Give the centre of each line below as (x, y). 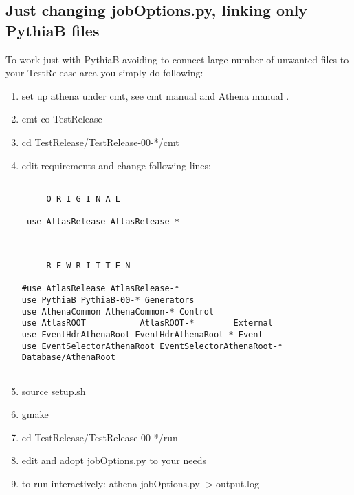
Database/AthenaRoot (68, 358)
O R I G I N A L (83, 199)
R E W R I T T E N (88, 266)
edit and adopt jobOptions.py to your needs (114, 460)
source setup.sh (54, 391)
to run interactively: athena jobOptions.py (111, 484)
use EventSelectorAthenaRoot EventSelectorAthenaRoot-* (152, 346)
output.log (237, 484)
